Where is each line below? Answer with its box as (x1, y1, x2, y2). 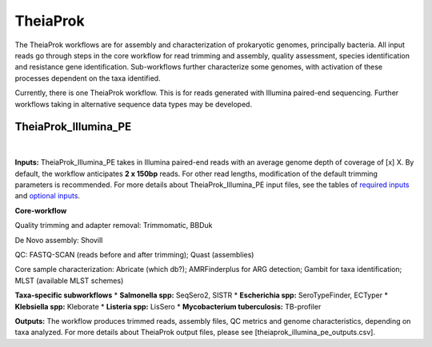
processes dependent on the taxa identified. (14, 73, 161, 83)
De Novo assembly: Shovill (14, 235, 103, 245)
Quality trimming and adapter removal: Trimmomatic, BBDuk (14, 221, 213, 230)
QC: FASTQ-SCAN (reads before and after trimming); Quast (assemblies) (14, 250, 254, 260)
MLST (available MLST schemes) (14, 276, 124, 285)
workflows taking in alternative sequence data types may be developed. (14, 99, 252, 109)
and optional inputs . (14, 191, 80, 201)
